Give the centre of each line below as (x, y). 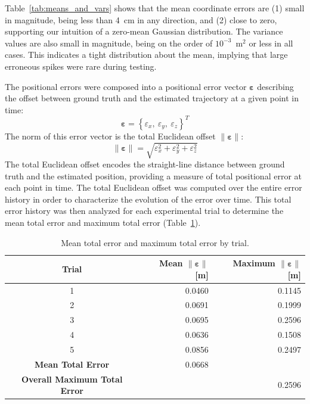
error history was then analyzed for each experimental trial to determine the (144, 211)
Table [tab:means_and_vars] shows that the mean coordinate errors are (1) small (155, 8)
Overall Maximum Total (72, 379)
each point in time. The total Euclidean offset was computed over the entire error (154, 187)
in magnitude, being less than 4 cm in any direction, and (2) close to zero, (141, 19)
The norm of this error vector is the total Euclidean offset (110, 136)
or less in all (271, 43)
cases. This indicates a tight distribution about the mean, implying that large (146, 55)
